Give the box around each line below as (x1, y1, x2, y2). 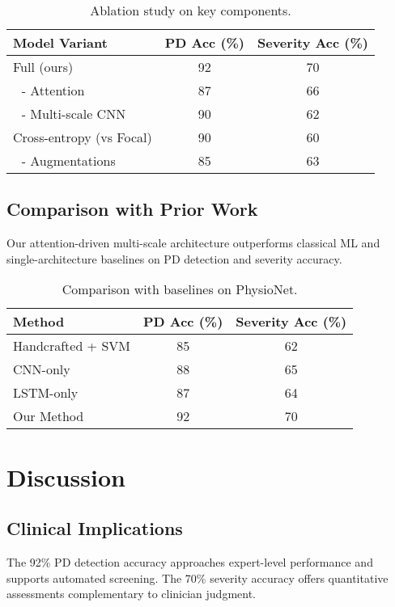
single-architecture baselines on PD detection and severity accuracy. (6, 250, 342, 267)
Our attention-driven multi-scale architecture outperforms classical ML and (6, 234, 380, 251)
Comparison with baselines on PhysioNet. (62, 280, 298, 299)
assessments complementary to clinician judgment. (6, 585, 256, 602)
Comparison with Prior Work (6, 196, 258, 221)
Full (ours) (13, 57, 74, 76)
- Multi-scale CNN (21, 104, 126, 123)
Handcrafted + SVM (13, 336, 130, 356)
